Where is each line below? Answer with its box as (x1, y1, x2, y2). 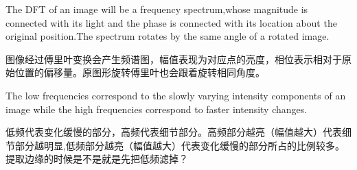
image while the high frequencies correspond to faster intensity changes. (5, 101, 308, 116)
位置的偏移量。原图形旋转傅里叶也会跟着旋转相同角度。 (14, 65, 265, 80)
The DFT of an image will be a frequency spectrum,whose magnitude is (5, 2, 308, 16)
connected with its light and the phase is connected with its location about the (5, 15, 337, 29)
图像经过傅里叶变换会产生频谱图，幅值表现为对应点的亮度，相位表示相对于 (5, 51, 342, 66)
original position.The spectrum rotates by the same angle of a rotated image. (5, 29, 330, 43)
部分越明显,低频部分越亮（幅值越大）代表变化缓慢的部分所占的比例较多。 (14, 138, 345, 152)
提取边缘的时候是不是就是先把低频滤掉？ (5, 151, 188, 166)
